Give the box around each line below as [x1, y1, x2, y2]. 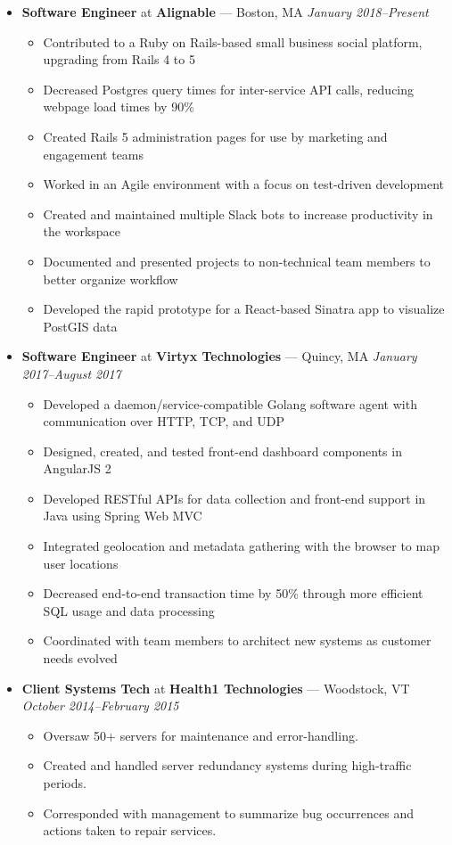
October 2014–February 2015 [21, 696, 179, 715]
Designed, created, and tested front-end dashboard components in [43, 441, 402, 460]
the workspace [43, 222, 121, 241]
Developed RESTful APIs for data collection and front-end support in [43, 488, 426, 507]
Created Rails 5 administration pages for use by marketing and [43, 127, 388, 145]
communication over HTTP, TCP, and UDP [43, 412, 284, 431]
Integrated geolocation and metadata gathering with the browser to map [43, 537, 440, 555]
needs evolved [43, 649, 118, 668]
